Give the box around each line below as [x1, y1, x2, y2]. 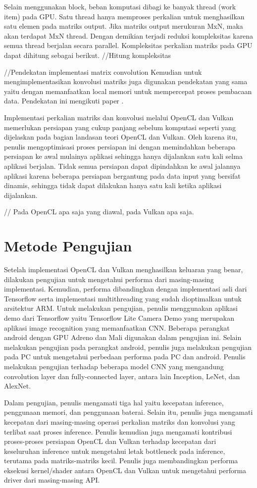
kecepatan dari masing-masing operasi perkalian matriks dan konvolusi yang [4, 416, 235, 427]
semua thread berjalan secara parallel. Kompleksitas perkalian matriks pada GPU [4, 40, 253, 50]
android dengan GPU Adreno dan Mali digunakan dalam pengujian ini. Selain [4, 332, 242, 342]
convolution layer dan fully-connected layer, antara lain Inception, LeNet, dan [4, 371, 240, 381]
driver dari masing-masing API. [4, 475, 100, 485]
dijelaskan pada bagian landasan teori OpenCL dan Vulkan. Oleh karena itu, [4, 132, 238, 142]
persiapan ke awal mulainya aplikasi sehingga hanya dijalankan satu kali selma [4, 151, 243, 161]
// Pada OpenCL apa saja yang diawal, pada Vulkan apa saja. [4, 206, 194, 217]
